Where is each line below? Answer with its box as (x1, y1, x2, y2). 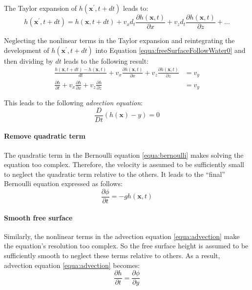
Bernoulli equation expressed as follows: (4, 178, 123, 189)
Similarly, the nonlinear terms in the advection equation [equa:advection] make (4, 231, 240, 241)
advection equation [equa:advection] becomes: (4, 260, 140, 270)
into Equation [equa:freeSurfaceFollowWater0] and (95, 45, 246, 55)
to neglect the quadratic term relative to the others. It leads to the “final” (4, 169, 225, 179)
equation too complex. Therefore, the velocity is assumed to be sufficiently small (4, 159, 244, 169)
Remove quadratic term (4, 131, 85, 141)
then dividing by (4, 55, 53, 66)
